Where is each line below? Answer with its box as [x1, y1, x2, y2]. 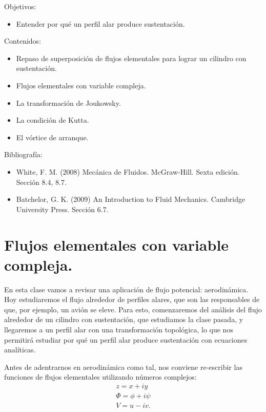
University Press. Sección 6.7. [16, 203, 109, 214]
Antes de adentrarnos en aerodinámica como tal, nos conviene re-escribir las [4, 361, 242, 372]
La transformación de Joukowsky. [16, 97, 121, 108]
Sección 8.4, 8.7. [16, 176, 67, 187]
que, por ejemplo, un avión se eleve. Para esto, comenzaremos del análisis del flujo [4, 304, 262, 314]
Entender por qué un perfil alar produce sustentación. [16, 18, 185, 29]
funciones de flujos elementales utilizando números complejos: [4, 371, 197, 382]
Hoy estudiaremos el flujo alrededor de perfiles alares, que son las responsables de [4, 294, 260, 305]
